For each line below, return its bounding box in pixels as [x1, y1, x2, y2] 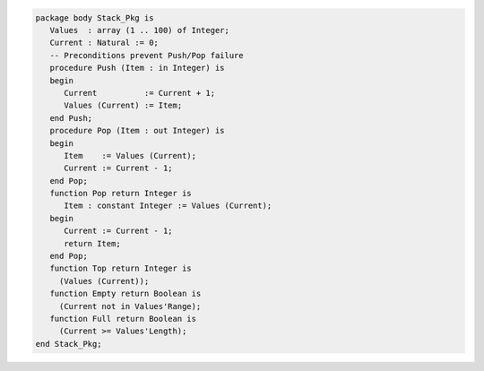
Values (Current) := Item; [64, 100, 183, 111]
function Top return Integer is [49, 263, 192, 273]
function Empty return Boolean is [49, 289, 202, 299]
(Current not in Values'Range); [58, 301, 202, 311]
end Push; [49, 113, 93, 123]
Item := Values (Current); [64, 151, 197, 160]
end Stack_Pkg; [35, 339, 102, 349]
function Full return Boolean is [49, 314, 197, 324]
